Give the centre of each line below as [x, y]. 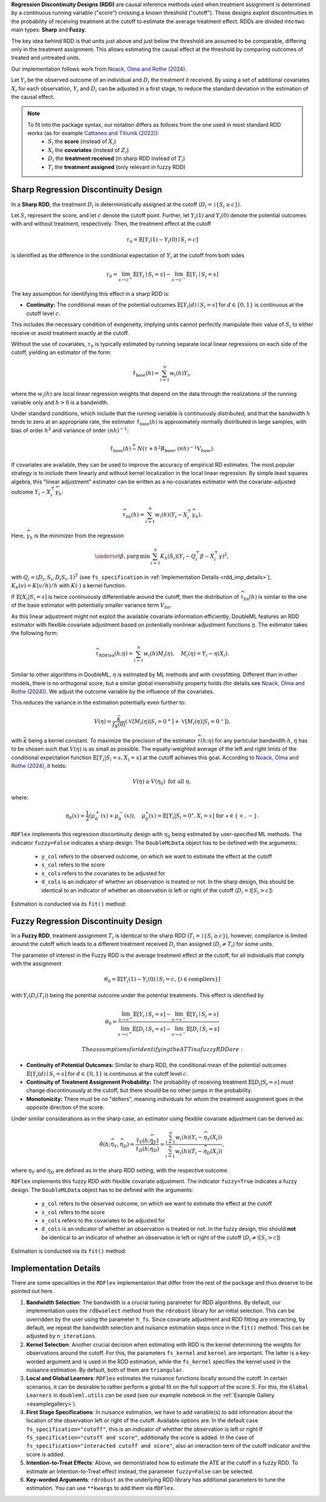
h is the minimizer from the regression [76, 536]
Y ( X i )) [215, 1138]
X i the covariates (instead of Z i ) [88, 151]
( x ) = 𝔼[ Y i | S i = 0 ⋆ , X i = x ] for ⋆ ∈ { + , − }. [204, 816]
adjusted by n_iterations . [61, 1336]
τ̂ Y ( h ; [143, 1141]
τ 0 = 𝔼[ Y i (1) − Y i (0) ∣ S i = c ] [162, 240]
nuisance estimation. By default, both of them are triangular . [105, 1370]
